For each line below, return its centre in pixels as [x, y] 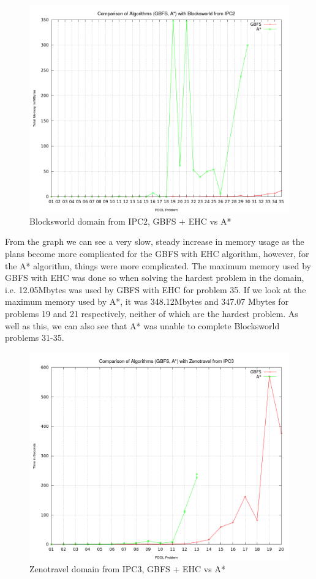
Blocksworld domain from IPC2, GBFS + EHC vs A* [130, 221]
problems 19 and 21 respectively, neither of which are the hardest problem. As [152, 313]
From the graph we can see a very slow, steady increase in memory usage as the [155, 241]
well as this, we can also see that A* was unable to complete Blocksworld [142, 325]
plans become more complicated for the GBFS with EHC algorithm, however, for [157, 253]
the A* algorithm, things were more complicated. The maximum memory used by [158, 265]
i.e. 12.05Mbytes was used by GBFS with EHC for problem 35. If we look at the [156, 289]
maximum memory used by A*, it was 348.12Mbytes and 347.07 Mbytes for [147, 301]
